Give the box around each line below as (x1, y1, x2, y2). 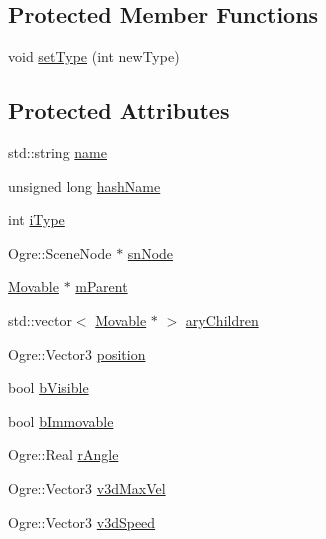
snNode (127, 242, 174, 263)
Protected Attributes (8, 95, 230, 126)
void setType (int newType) (8, 46, 180, 67)
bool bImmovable (8, 410, 114, 431)
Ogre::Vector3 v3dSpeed (8, 511, 156, 532)
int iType (8, 209, 65, 230)
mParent (75, 276, 128, 297)
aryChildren (185, 309, 259, 330)
